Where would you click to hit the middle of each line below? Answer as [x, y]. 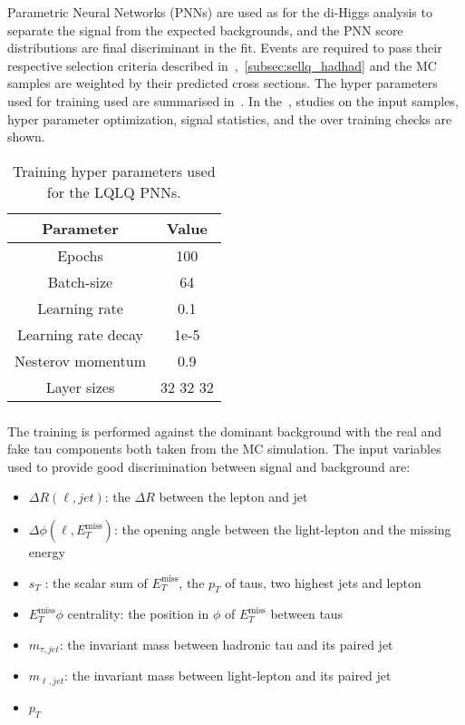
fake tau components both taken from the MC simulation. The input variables [224, 449]
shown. [26, 137]
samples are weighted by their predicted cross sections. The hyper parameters [223, 83]
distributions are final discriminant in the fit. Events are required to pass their [225, 48]
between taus [307, 614]
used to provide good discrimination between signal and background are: [209, 466]
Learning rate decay [80, 334]
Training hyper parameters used [114, 171]
